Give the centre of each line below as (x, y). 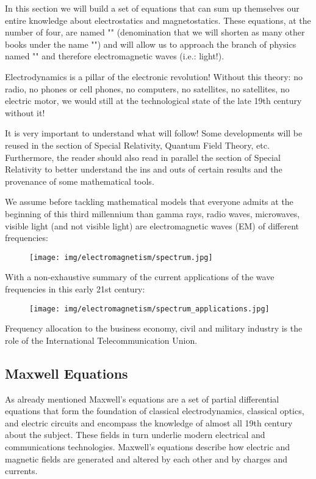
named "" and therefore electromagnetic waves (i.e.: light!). (115, 56)
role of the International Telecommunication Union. (101, 340)
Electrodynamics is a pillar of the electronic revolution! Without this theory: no (154, 76)
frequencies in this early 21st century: (75, 288)
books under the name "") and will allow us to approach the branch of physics (151, 44)
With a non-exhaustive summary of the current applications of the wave (140, 277)
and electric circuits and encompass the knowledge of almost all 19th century (149, 422)
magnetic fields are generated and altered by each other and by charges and (146, 459)
